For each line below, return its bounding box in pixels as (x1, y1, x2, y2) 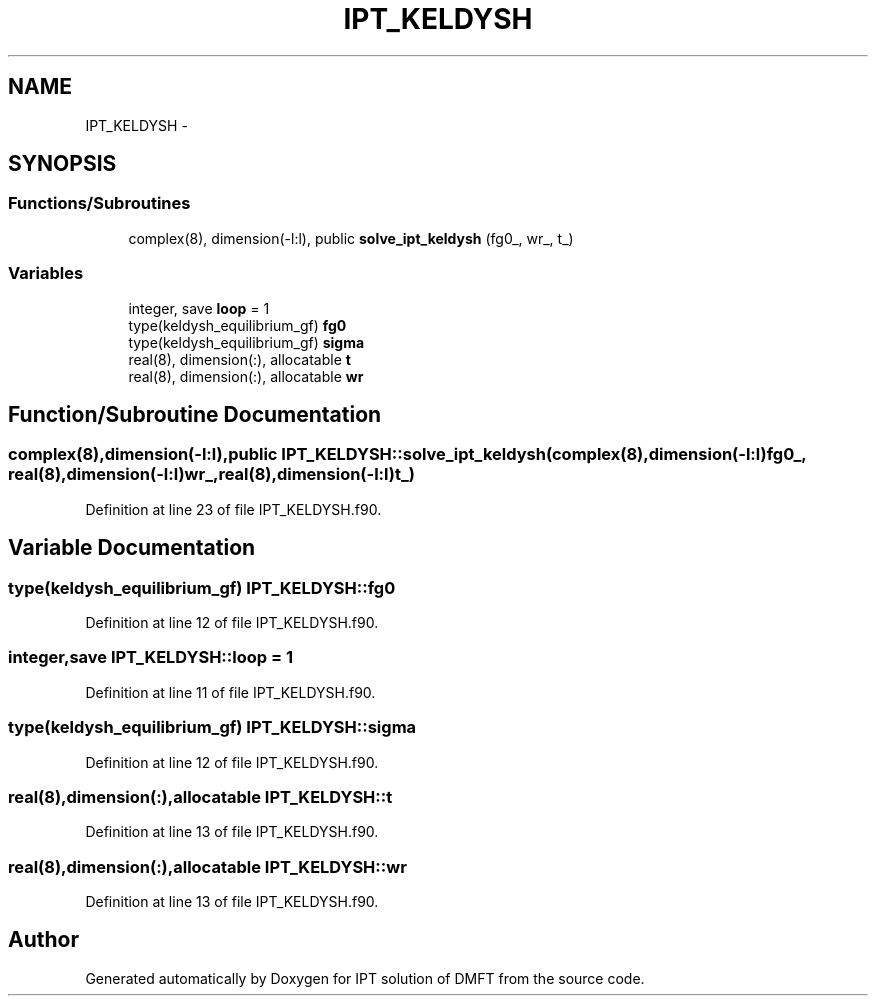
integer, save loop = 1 (128, 299, 270, 317)
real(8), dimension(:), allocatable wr (128, 367, 364, 385)
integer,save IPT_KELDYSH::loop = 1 (8, 647, 294, 668)
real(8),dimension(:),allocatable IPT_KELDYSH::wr (8, 856, 407, 877)
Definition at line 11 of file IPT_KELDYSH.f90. (85, 683, 376, 701)
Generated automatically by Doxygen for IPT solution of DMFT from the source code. (85, 969, 645, 987)
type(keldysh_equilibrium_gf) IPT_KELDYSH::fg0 (8, 577, 396, 598)
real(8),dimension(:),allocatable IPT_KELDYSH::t (8, 786, 393, 807)
